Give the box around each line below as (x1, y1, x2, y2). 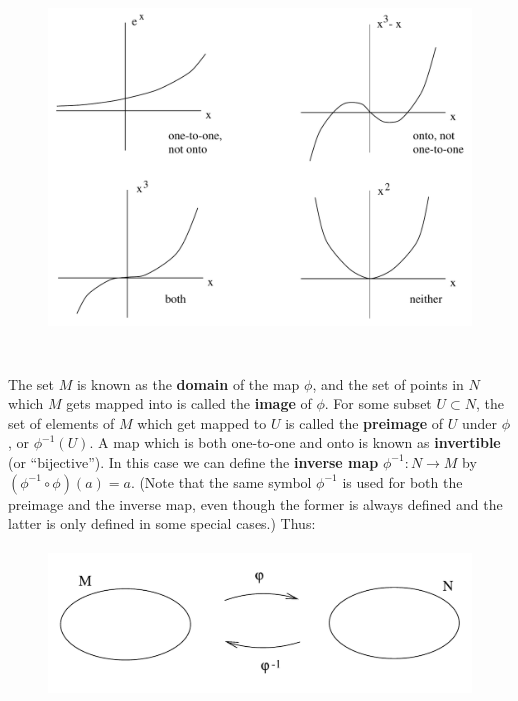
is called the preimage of (285, 412, 444, 433)
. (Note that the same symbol (130, 471, 312, 492)
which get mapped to (137, 412, 267, 433)
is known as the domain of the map (76, 373, 300, 394)
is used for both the (342, 471, 463, 492)
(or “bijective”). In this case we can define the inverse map (8, 451, 379, 472)
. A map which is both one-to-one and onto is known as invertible (89, 432, 501, 453)
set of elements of (8, 412, 115, 433)
